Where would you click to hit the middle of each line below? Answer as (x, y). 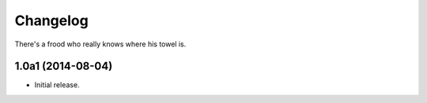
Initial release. (57, 85)
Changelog (51, 20)
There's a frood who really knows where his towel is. (100, 44)
